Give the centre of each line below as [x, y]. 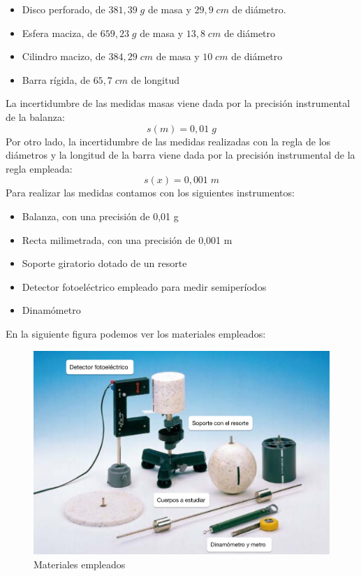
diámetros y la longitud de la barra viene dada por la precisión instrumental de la [180, 155]
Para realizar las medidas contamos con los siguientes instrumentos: [150, 193]
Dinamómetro [51, 310]
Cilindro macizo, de [64, 56]
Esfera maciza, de [60, 33]
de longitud [155, 79]
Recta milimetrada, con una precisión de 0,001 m [127, 239]
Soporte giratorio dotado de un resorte [104, 263]
